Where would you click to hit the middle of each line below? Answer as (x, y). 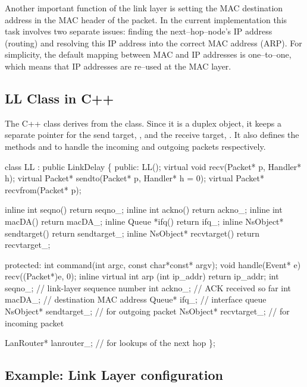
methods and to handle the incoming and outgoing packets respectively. (135, 146)
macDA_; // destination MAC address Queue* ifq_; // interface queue (136, 299)
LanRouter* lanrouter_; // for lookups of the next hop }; (110, 343)
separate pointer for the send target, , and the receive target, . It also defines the (152, 135)
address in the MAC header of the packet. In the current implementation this (146, 19)
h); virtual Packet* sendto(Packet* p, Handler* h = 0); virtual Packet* (134, 178)
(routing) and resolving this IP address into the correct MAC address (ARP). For (153, 43)
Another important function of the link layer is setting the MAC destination (144, 8)
